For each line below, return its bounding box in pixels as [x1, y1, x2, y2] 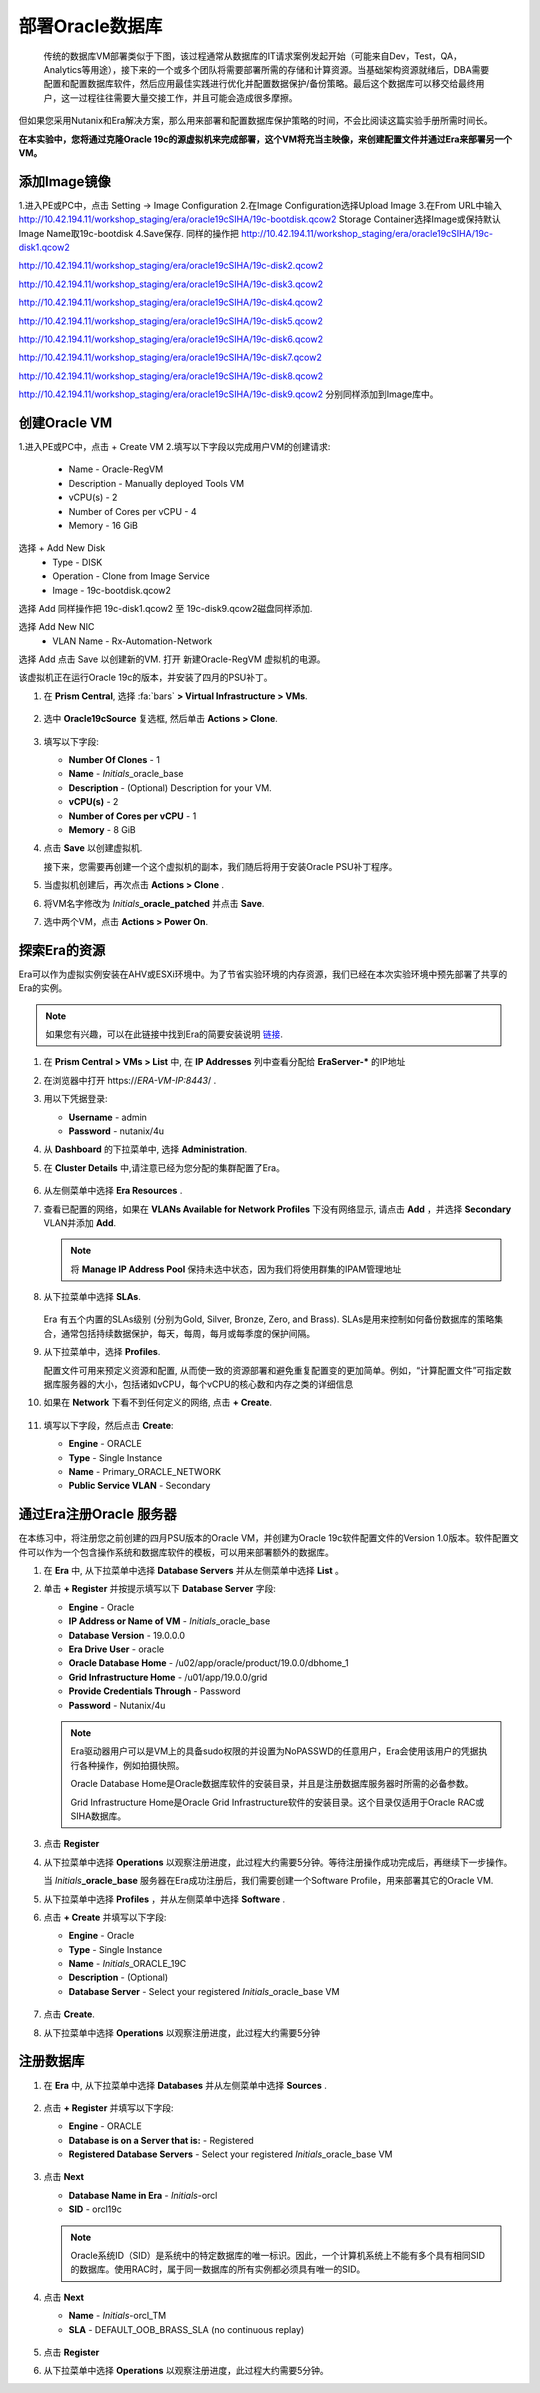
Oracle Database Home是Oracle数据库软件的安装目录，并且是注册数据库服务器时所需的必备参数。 [70, 1778, 474, 1790]
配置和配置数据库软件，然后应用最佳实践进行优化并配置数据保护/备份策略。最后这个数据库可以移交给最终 [43, 78, 477, 90]
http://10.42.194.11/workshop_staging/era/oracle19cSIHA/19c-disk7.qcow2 [18, 351, 322, 364]
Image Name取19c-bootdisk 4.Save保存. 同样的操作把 [18, 227, 239, 239]
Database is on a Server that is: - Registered [68, 2134, 254, 2146]
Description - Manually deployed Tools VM [68, 477, 245, 489]
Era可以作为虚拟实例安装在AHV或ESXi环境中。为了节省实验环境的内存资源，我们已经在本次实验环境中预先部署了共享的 [18, 968, 508, 980]
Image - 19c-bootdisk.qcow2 [52, 584, 172, 596]
